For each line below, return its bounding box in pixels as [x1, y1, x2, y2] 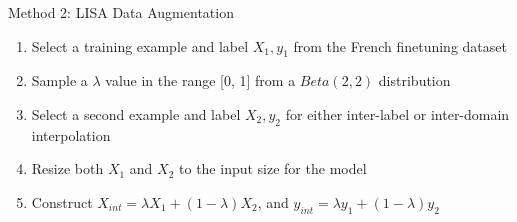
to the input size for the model [179, 158, 367, 179]
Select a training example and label [31, 35, 249, 56]
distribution [378, 70, 451, 91]
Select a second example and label [31, 103, 241, 124]
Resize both [31, 158, 104, 179]
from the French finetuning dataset [293, 35, 507, 56]
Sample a [31, 70, 88, 91]
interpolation [31, 124, 111, 145]
